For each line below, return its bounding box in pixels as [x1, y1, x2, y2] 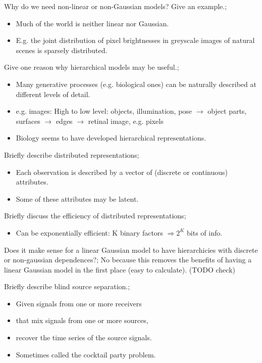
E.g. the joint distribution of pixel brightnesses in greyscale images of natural [16, 35, 255, 46]
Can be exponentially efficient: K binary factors [16, 227, 163, 238]
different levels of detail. [16, 88, 90, 99]
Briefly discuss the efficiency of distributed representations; [4, 210, 186, 221]
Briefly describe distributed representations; [4, 149, 139, 160]
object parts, [207, 106, 247, 116]
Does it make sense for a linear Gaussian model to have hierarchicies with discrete [4, 244, 258, 255]
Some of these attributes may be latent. [16, 193, 139, 204]
